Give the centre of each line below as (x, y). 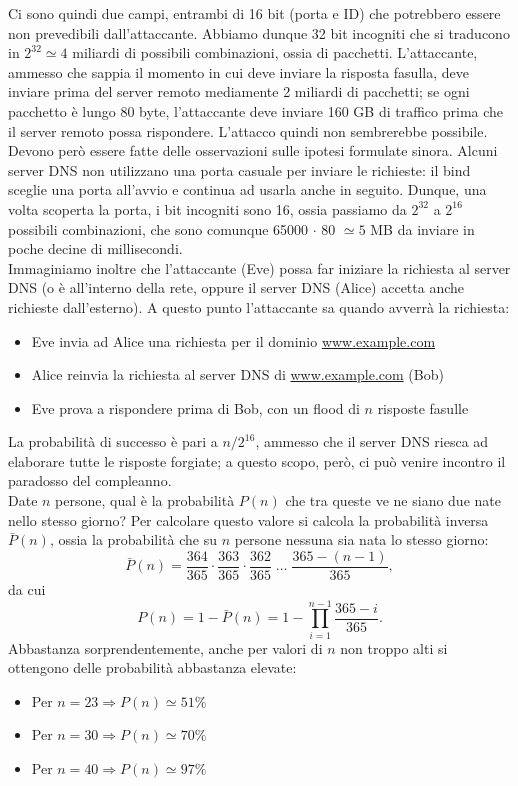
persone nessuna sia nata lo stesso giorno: (361, 539)
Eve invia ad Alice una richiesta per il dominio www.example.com (233, 340)
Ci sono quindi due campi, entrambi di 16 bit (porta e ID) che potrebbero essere (254, 13)
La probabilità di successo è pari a (113, 441)
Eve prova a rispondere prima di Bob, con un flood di (195, 407)
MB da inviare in (422, 228)
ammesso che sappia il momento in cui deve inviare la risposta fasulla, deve (238, 71)
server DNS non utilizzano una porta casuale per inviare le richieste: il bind (239, 169)
